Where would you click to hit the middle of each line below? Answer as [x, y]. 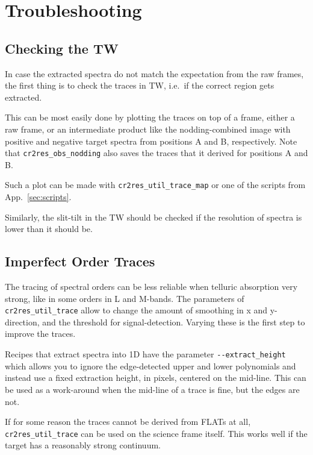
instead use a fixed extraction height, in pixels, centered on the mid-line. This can [156, 378]
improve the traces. [40, 334]
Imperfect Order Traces [80, 261]
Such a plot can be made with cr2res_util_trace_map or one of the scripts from [155, 185]
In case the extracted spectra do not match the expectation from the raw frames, [154, 73]
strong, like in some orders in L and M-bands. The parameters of [125, 298]
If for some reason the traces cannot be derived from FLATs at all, [128, 422]
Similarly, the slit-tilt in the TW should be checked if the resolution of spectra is [153, 217]
